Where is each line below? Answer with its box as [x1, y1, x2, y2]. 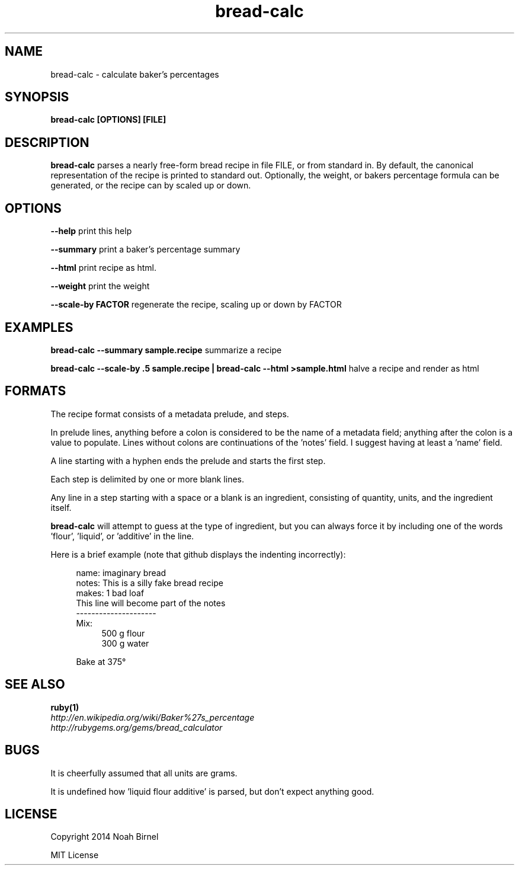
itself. [50, 502, 72, 513]
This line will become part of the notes [76, 597, 226, 608]
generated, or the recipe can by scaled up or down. [50, 180, 251, 191]
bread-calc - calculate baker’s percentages [50, 69, 219, 79]
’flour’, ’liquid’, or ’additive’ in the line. [50, 530, 194, 541]
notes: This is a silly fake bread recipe [76, 577, 223, 588]
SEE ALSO [5, 677, 65, 692]
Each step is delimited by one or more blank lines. [50, 474, 245, 484]
